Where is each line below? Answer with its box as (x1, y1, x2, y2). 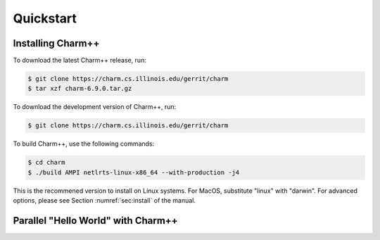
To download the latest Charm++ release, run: (13, 56, 147, 65)
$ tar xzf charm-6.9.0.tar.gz (27, 84, 132, 93)
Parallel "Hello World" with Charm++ (13, 215, 179, 227)
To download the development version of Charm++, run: (13, 103, 177, 111)
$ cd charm (27, 158, 65, 167)
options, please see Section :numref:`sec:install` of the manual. (13, 196, 196, 205)
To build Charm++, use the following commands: (13, 139, 155, 148)
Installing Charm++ (13, 37, 100, 49)
